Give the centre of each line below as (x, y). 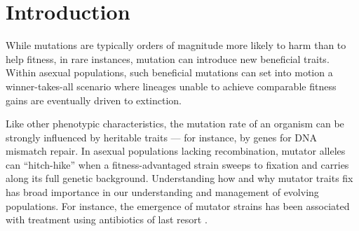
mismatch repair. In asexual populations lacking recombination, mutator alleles (176, 151)
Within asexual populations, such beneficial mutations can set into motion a (169, 72)
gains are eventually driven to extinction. (94, 100)
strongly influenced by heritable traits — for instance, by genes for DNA (162, 137)
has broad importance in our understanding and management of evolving (162, 192)
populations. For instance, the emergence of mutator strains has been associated (178, 205)
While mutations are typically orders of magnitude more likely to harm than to (176, 45)
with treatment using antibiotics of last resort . (107, 219)
